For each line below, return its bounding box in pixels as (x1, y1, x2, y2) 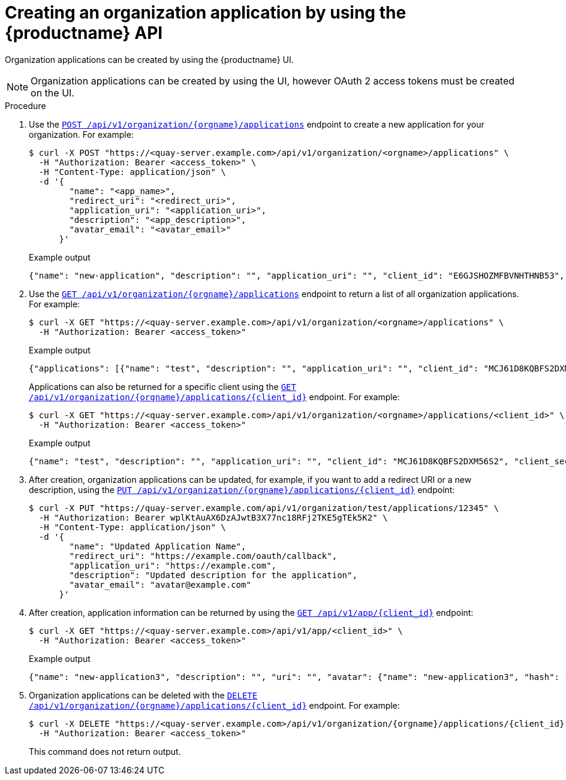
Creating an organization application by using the (5, 2, 407, 23)
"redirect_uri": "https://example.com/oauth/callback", (69, 551, 338, 561)
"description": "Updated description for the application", (69, 570, 357, 580)
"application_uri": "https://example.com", (69, 560, 277, 570)
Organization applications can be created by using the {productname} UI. (5, 54, 294, 65)
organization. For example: (29, 129, 134, 140)
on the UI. (31, 86, 74, 99)
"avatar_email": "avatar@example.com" (69, 579, 251, 589)
